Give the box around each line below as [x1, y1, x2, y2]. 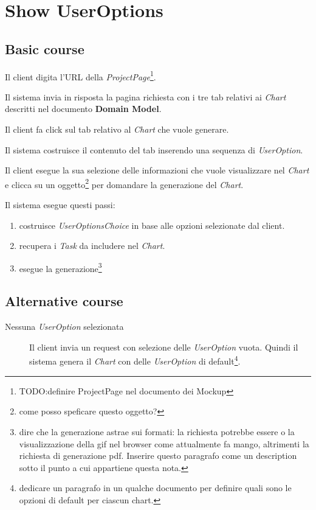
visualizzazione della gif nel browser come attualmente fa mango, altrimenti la [19, 437, 309, 450]
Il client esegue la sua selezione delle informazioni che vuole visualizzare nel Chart [5, 164, 309, 176]
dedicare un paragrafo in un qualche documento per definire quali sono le [19, 481, 292, 494]
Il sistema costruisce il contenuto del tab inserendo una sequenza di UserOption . [5, 143, 303, 156]
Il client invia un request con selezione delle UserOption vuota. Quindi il [29, 340, 298, 353]
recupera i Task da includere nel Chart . [19, 239, 165, 252]
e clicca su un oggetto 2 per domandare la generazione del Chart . [5, 176, 244, 190]
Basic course [5, 39, 84, 58]
